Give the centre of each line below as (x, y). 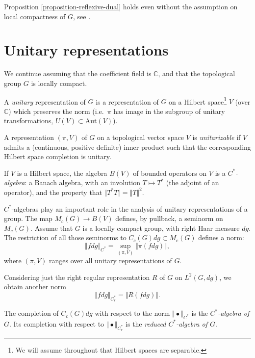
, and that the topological (197, 73)
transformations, (29, 121)
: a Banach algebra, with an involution (82, 182)
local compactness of (35, 16)
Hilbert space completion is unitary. (58, 156)
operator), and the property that (53, 192)
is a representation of (127, 101)
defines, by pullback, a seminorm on (169, 218)
